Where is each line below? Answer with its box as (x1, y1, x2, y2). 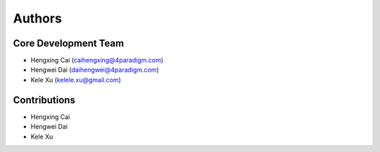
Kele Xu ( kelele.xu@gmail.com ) (30, 75, 121, 84)
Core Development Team (13, 37, 125, 49)
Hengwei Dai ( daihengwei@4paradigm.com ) (30, 65, 160, 74)
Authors (13, 11, 63, 26)
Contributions (13, 94, 75, 106)
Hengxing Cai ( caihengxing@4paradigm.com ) (30, 56, 164, 65)
